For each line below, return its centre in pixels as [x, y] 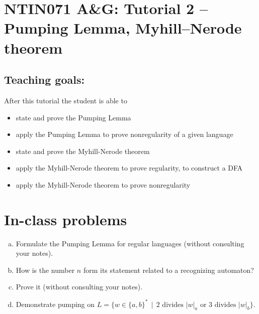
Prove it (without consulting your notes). [79, 287]
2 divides [170, 305]
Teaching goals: [45, 80]
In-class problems [66, 219]
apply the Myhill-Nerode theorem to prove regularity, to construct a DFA [129, 168]
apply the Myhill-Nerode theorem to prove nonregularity [103, 184]
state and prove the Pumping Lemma [73, 117]
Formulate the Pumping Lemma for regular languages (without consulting [130, 243]
